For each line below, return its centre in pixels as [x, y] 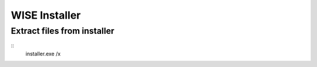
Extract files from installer [63, 31]
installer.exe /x [43, 54]
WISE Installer [46, 15]
